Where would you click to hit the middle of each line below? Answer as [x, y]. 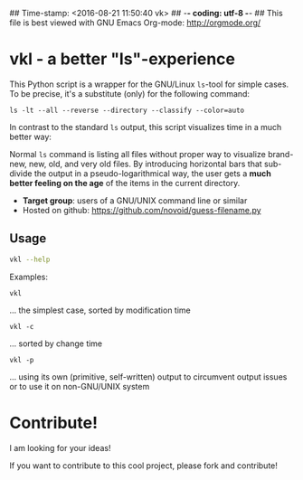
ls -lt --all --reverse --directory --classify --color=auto [127, 110]
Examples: [28, 277]
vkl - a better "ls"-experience [123, 59]
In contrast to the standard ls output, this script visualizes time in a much [146, 127]
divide [21, 173]
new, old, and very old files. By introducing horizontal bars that [145, 164]
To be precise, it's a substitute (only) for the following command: [130, 93]
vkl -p [22, 360]
